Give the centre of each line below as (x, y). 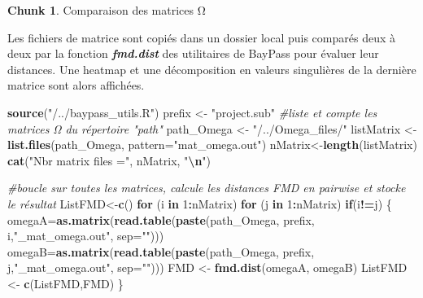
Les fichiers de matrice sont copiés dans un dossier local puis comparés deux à (201, 37)
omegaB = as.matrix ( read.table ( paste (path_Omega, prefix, (161, 251)
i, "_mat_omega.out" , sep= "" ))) (86, 236)
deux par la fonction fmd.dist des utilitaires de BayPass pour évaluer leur (193, 53)
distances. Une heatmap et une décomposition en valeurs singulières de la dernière (212, 69)
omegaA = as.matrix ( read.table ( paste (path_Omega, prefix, (161, 219)
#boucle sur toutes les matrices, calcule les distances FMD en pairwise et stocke (207, 188)
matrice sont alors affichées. (76, 85)
